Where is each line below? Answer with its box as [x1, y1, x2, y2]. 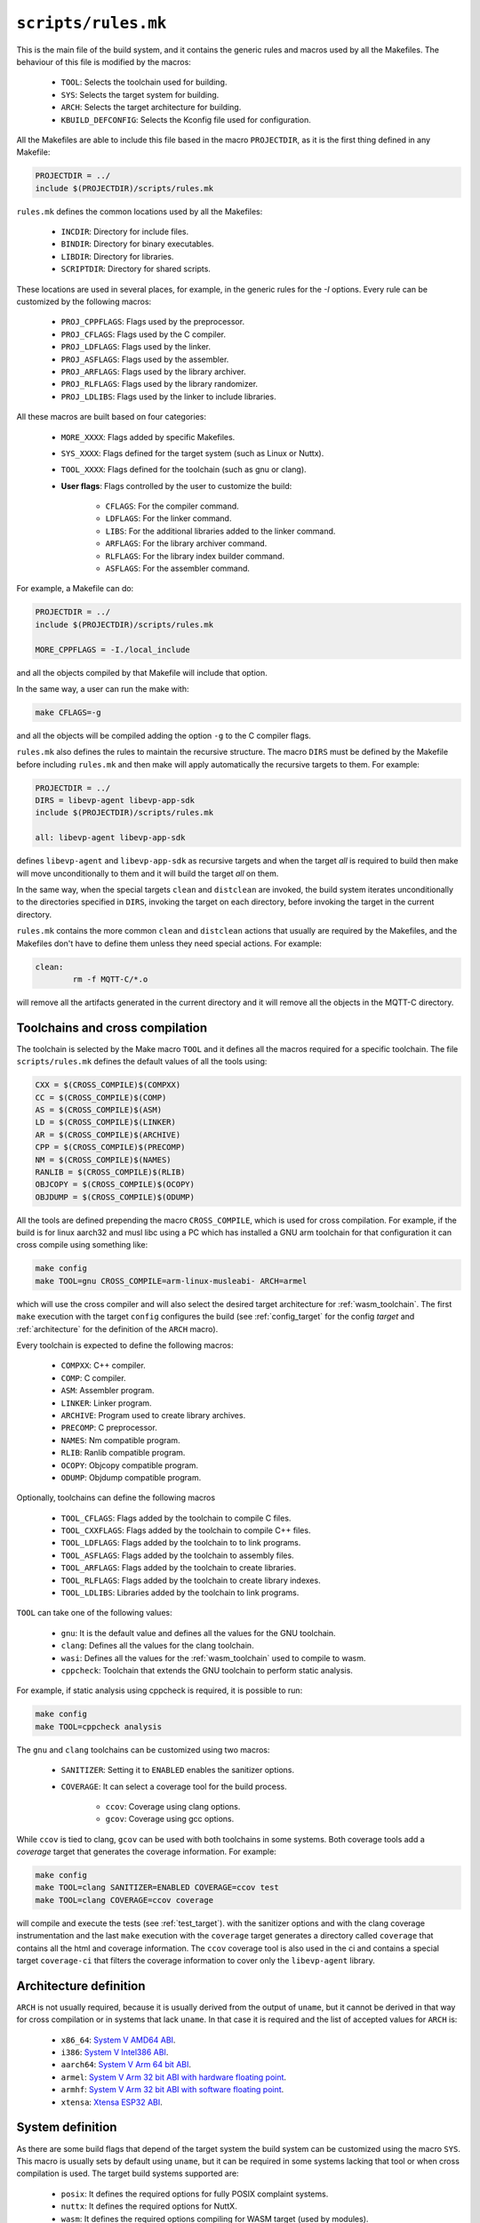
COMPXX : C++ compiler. [60, 1360, 146, 1371]
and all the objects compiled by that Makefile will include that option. [16, 667, 268, 678]
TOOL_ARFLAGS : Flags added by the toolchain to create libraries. [60, 1562, 297, 1573]
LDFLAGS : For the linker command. [105, 513, 232, 524]
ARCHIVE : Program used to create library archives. [60, 1409, 246, 1420]
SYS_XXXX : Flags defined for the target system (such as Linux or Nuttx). [60, 447, 324, 458]
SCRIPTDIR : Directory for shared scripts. [60, 263, 211, 275]
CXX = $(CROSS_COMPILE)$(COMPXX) [35, 1080, 181, 1090]
